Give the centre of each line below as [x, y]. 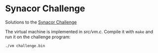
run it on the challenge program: [38, 37]
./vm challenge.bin [25, 46]
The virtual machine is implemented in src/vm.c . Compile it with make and [79, 31]
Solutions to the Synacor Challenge [41, 22]
